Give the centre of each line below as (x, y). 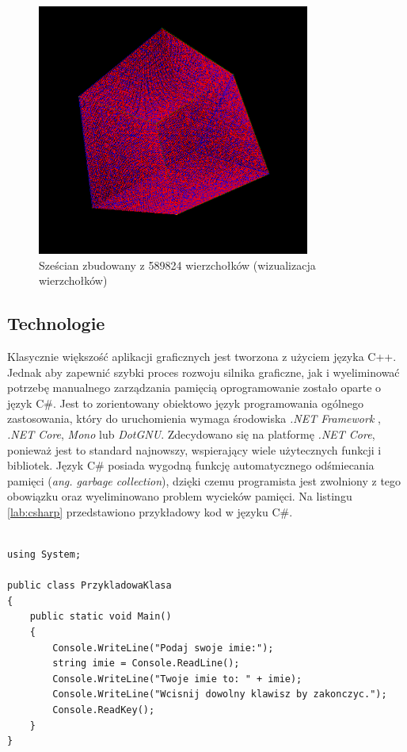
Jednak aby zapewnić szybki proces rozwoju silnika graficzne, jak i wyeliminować (203, 372)
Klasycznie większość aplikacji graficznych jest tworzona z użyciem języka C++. (202, 356)
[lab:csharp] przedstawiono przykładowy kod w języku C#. (150, 511)
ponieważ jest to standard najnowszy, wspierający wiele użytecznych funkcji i (194, 449)
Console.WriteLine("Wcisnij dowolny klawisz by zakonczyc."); (220, 694)
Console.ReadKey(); (104, 710)
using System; (44, 555)
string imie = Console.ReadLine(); (146, 664)
